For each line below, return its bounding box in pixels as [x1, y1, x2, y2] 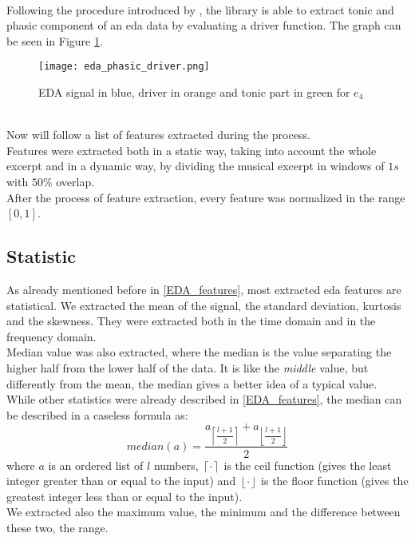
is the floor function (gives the [261, 472, 409, 489]
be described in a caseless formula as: [6, 406, 188, 423]
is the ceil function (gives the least [223, 456, 392, 473]
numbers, [153, 456, 199, 473]
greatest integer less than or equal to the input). [6, 487, 243, 504]
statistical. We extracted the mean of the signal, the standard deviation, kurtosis [6, 296, 401, 313]
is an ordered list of [48, 456, 144, 473]
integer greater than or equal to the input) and [6, 472, 236, 489]
